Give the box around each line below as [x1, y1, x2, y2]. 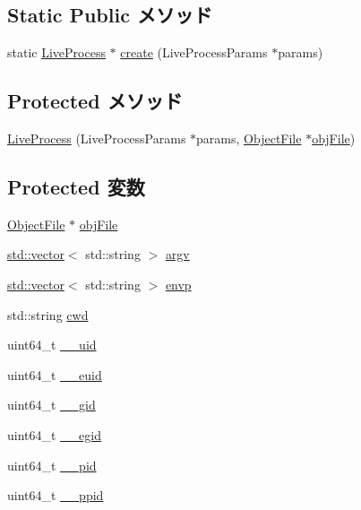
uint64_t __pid [7, 455, 97, 474]
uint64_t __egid [7, 425, 102, 444]
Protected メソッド [7, 87, 183, 115]
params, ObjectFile [196, 129, 302, 147]
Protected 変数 [7, 172, 145, 200]
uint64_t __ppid [7, 486, 104, 505]
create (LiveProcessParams [120, 43, 268, 62]
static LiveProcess [7, 43, 106, 62]
